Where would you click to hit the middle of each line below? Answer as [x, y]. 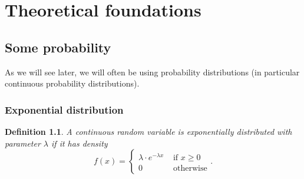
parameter [23, 143]
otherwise [190, 168]
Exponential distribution [64, 109]
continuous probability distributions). [72, 83]
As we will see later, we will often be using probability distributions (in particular [152, 72]
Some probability [58, 47]
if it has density [80, 143]
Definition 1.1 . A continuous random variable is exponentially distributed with [148, 131]
